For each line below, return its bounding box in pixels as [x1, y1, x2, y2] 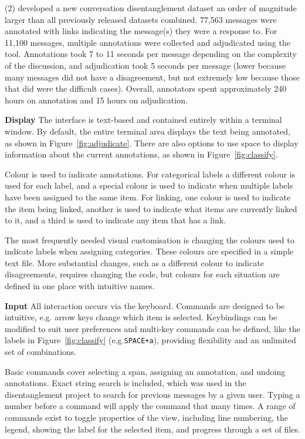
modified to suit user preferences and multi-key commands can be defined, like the [5, 322, 301, 334]
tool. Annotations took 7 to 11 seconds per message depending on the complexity [5, 48, 297, 60]
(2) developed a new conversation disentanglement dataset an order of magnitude [5, 2, 297, 14]
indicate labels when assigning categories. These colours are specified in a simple [5, 245, 294, 257]
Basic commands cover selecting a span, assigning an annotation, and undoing [5, 365, 286, 377]
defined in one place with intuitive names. [5, 280, 155, 292]
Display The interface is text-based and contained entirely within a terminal [5, 113, 282, 126]
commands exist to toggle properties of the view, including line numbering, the [5, 411, 288, 424]
